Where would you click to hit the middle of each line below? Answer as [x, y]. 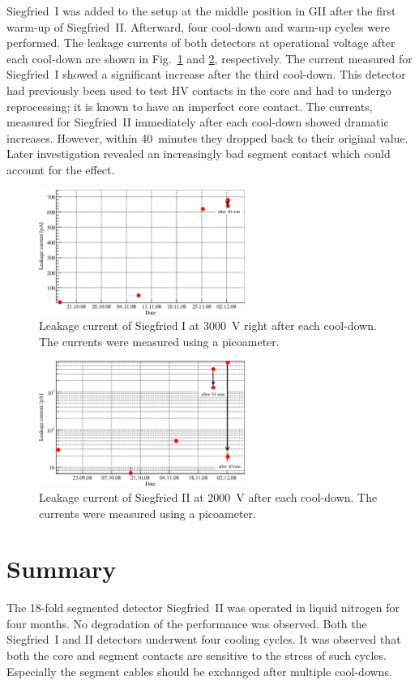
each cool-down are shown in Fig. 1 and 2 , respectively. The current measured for [209, 58]
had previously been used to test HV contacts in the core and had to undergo [199, 90]
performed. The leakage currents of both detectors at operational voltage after [201, 43]
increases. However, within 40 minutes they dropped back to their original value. [207, 137]
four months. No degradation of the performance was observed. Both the [187, 623]
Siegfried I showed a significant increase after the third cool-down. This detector [206, 74]
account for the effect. [61, 169]
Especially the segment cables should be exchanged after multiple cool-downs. [199, 671]
